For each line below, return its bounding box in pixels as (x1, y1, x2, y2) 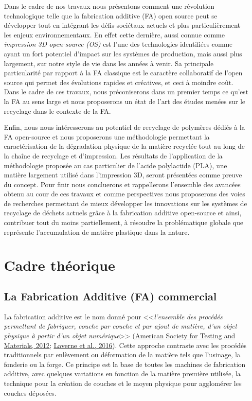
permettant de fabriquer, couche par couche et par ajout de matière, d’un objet (4, 321, 237, 331)
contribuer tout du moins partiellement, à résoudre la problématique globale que (4, 217, 243, 227)
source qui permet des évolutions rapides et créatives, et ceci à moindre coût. (4, 77, 234, 87)
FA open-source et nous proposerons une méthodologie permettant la (4, 131, 210, 141)
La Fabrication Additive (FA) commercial (4, 289, 217, 304)
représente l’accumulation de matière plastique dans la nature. (4, 227, 190, 237)
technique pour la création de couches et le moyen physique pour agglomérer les (4, 378, 242, 388)
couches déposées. (4, 387, 56, 398)
